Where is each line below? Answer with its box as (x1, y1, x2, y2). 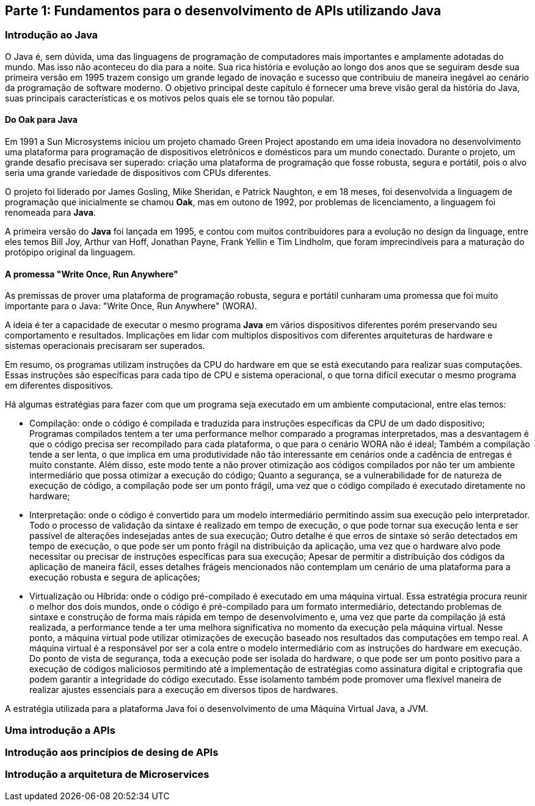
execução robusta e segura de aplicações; (29, 572, 200, 583)
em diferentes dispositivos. (5, 380, 114, 391)
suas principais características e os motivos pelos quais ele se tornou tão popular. (5, 92, 335, 103)
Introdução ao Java (5, 29, 98, 42)
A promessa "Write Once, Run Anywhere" (5, 268, 178, 279)
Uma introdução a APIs (5, 724, 115, 736)
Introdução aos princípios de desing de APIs (5, 746, 219, 758)
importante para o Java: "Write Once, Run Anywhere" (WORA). (5, 301, 257, 312)
